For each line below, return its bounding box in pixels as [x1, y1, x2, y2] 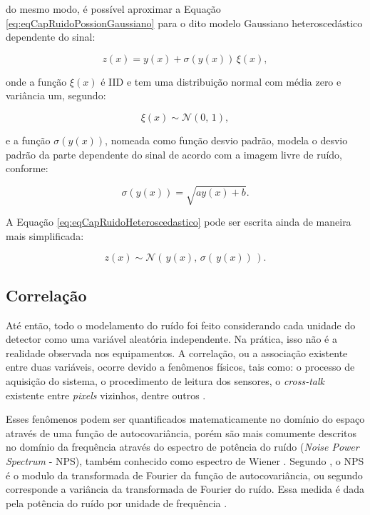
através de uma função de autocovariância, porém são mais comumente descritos [6, 425, 357, 440]
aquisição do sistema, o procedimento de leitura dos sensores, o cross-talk [6, 374, 324, 389]
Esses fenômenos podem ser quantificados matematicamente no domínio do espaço [6, 411, 365, 426]
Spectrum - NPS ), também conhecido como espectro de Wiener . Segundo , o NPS [6, 454, 364, 469]
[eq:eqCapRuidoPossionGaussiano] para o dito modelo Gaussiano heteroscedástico [6, 15, 363, 30]
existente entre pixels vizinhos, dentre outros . [6, 387, 206, 402]
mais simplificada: [6, 228, 84, 243]
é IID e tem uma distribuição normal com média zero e [101, 74, 341, 89]
